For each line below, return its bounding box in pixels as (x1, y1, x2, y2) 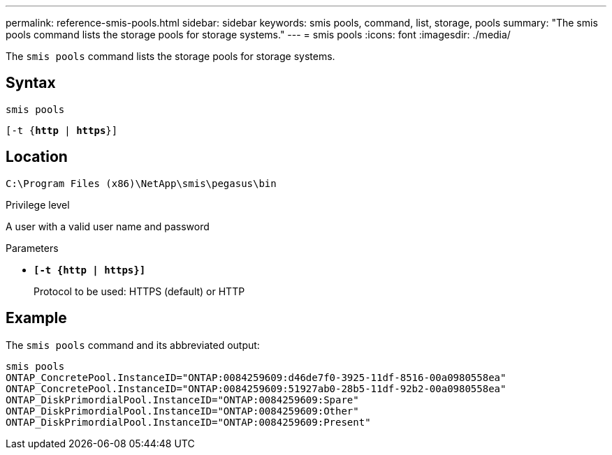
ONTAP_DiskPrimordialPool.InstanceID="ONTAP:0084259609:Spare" (6, 394, 359, 405)
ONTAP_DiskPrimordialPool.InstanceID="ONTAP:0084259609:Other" (6, 405, 359, 417)
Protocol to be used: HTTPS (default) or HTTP (34, 285, 245, 297)
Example (6, 309, 67, 327)
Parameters (6, 241, 59, 254)
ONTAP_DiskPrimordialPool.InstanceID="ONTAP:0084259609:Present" (6, 416, 371, 428)
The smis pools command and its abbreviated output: (6, 338, 260, 351)
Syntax (6, 74, 56, 92)
